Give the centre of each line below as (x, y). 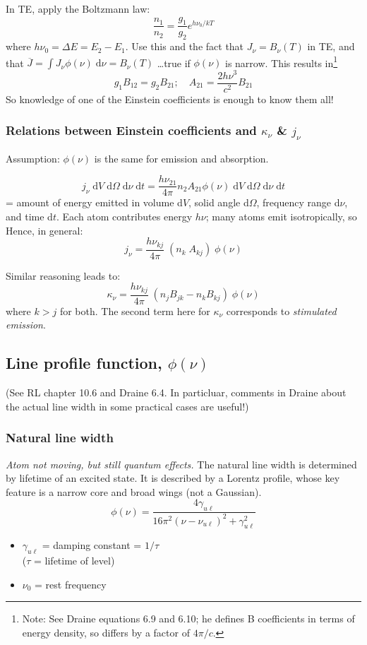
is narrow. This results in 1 (281, 61)
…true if (174, 63)
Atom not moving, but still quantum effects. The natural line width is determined (181, 464)
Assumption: (33, 158)
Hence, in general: (44, 230)
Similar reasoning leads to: (63, 275)
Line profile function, (84, 363)
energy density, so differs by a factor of (106, 632)
